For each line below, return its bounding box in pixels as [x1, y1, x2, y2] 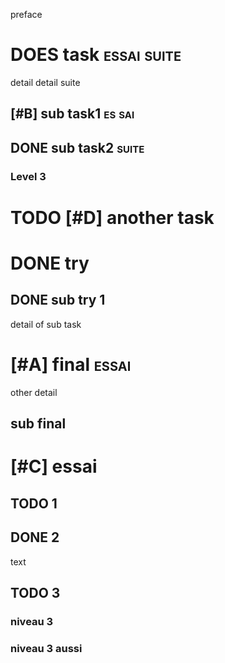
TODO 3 [10, 584, 61, 601]
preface [10, 9, 43, 20]
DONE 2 [10, 529, 60, 546]
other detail [10, 386, 58, 398]
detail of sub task [10, 318, 82, 330]
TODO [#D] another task [10, 206, 215, 229]
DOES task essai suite [10, 44, 182, 66]
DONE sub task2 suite [10, 139, 145, 156]
